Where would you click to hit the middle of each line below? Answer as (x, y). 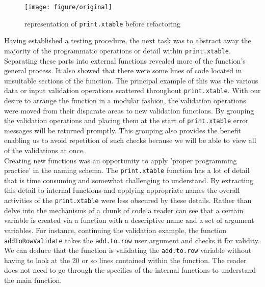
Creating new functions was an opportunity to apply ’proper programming (121, 160)
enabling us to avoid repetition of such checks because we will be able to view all (130, 140)
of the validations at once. (45, 150)
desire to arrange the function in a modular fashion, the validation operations (125, 100)
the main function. (33, 280)
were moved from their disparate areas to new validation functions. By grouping (129, 110)
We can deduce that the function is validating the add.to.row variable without (128, 250)
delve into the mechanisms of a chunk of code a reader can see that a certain (124, 210)
